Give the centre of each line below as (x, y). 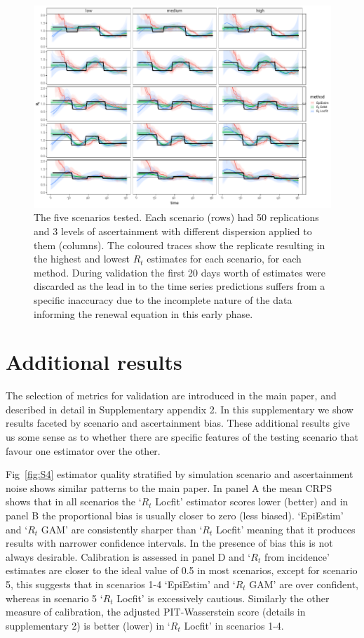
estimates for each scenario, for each (224, 259)
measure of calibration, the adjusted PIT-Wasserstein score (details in (156, 612)
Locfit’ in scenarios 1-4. (234, 625)
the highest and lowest (82, 259)
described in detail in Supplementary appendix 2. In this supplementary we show (180, 409)
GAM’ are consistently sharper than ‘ (122, 529)
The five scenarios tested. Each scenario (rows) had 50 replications (176, 217)
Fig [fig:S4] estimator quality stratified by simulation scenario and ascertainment (180, 474)
